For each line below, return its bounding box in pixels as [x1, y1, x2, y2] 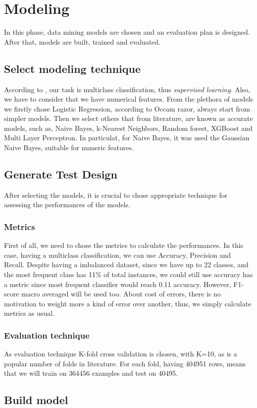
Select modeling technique [4, 60, 141, 76]
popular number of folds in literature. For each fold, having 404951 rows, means [4, 358, 246, 368]
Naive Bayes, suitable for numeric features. [4, 142, 134, 153]
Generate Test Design [4, 167, 117, 182]
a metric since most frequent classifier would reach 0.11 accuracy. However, [4, 279, 231, 289]
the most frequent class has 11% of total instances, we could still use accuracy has [4, 269, 253, 280]
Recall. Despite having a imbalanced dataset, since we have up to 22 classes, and [4, 259, 249, 270]
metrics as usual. [4, 308, 55, 318]
